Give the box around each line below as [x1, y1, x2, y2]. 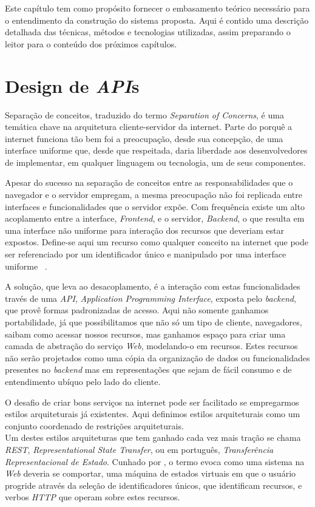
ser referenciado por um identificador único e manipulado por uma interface [5, 248, 286, 260]
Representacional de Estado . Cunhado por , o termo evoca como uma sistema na [5, 455, 305, 468]
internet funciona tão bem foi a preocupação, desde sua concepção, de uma [5, 132, 283, 145]
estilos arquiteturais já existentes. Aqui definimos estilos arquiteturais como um [5, 407, 300, 420]
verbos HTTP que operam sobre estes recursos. [5, 491, 180, 503]
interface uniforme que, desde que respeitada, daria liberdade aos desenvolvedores [5, 144, 308, 157]
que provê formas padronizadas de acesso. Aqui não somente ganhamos [5, 304, 269, 316]
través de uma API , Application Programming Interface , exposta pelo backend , [5, 291, 296, 304]
